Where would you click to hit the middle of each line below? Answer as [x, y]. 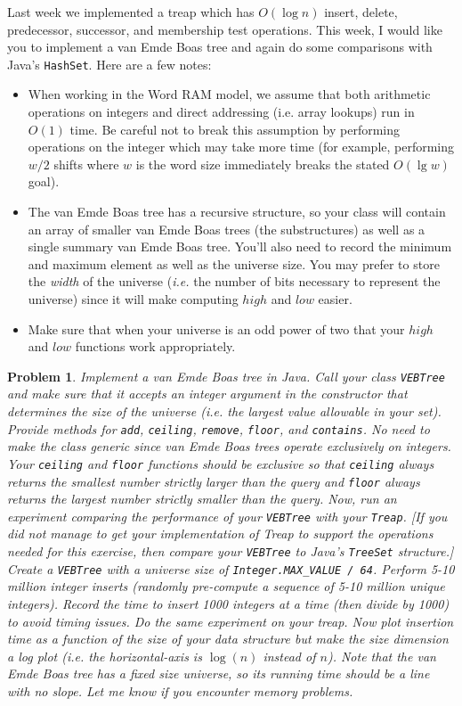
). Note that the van [381, 656]
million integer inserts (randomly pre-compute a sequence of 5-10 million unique [226, 586]
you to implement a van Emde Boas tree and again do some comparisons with [220, 47]
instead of [289, 656]
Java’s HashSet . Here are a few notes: [109, 64]
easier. [335, 298]
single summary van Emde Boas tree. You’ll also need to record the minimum [240, 246]
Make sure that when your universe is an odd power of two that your [216, 328]
